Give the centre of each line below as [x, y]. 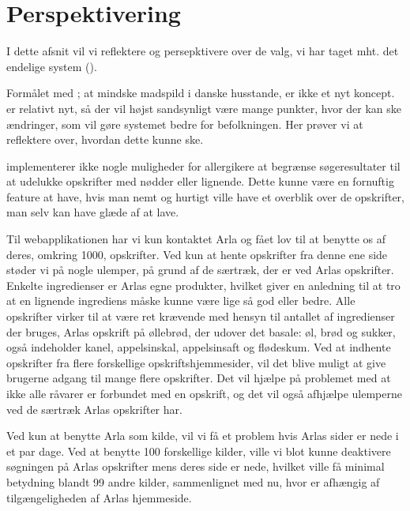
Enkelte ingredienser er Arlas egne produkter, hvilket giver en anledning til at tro [203, 285]
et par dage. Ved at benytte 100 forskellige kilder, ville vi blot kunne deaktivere [199, 451]
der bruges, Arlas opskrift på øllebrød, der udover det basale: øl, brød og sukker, [201, 331]
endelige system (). [52, 66]
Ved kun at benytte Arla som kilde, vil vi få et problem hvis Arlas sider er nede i [203, 436]
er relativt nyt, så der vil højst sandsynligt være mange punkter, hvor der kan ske [204, 108]
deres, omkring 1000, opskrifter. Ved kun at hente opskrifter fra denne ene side [197, 254]
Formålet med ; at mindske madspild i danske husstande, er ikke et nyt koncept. [201, 93]
